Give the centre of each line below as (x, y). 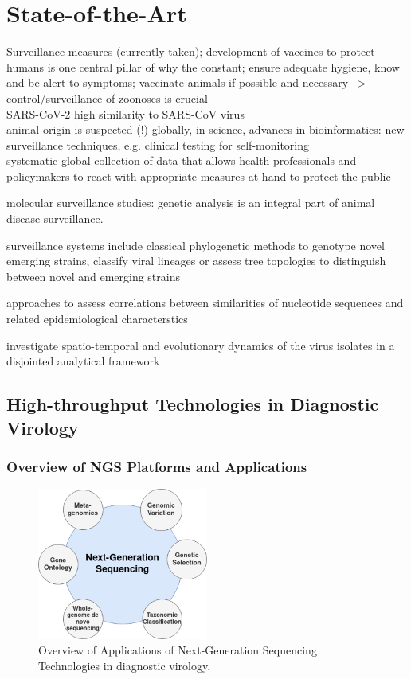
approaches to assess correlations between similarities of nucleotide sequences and (205, 303)
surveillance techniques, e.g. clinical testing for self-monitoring (158, 144)
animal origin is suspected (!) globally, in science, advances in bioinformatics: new (205, 129)
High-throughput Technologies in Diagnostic (193, 404)
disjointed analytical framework (83, 361)
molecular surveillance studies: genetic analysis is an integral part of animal (191, 203)
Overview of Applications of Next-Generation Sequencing (178, 650)
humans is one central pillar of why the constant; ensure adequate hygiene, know (203, 66)
